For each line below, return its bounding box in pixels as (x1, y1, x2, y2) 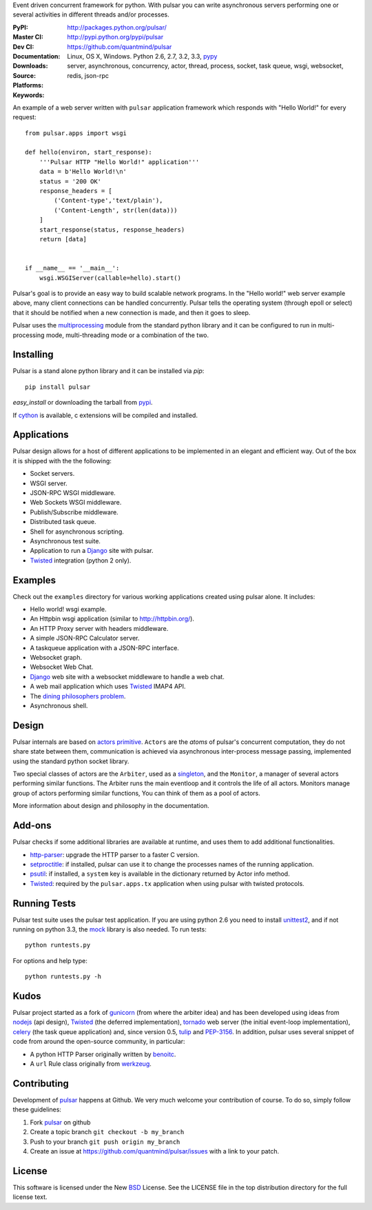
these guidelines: (12, 1105, 62, 1113)
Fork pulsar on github (30, 1118, 91, 1127)
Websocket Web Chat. (30, 663, 94, 672)
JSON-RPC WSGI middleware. (30, 489, 116, 497)
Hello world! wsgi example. (30, 605, 107, 614)
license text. (12, 1193, 48, 1201)
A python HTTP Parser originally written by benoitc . (30, 1050, 176, 1058)
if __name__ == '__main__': (25, 264, 120, 272)
